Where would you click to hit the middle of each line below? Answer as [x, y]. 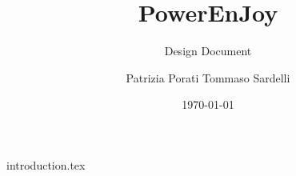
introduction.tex [46, 164]
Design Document [208, 51]
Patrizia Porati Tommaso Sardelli [208, 77]
